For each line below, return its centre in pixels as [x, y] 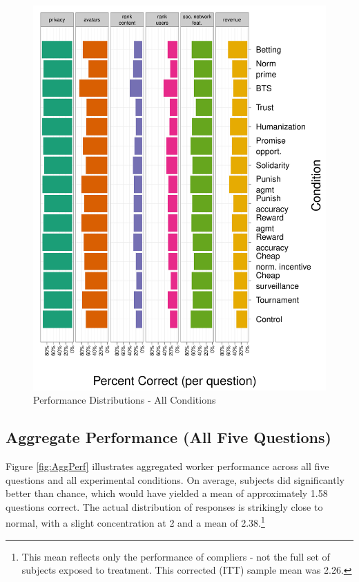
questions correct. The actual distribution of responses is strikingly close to [164, 506]
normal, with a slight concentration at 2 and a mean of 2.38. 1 [135, 522]
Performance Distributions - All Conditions [125, 400]
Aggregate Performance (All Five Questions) [168, 437]
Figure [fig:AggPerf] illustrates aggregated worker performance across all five [167, 466]
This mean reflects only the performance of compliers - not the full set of [176, 556]
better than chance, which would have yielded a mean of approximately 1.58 [167, 493]
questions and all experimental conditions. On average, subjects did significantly [175, 479]
